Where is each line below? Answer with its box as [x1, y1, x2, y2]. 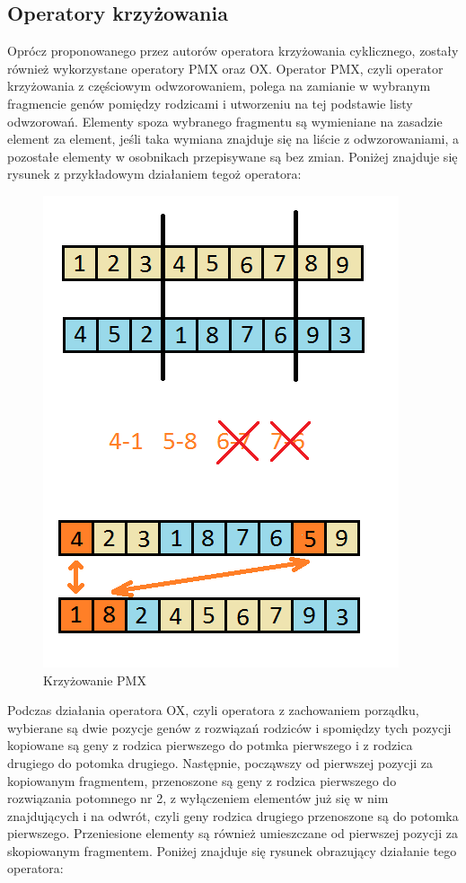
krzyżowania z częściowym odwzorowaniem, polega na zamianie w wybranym [7, 76, 431, 95]
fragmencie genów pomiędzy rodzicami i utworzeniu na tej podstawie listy [7, 93, 413, 112]
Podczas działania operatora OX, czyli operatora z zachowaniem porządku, [7, 701, 419, 720]
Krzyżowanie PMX [43, 670, 146, 689]
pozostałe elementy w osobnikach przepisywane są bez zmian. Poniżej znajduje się [7, 146, 458, 165]
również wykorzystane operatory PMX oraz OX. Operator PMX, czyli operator [7, 58, 444, 77]
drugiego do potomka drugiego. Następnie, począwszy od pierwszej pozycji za [7, 753, 434, 772]
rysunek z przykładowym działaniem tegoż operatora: [7, 164, 302, 183]
